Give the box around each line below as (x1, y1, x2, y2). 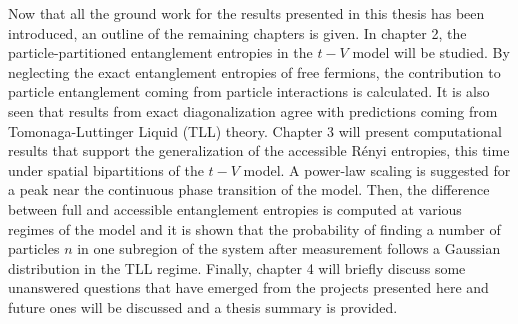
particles (8, 238, 60, 259)
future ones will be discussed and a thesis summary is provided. (8, 296, 398, 317)
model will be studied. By (352, 42, 510, 63)
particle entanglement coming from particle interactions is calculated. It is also (8, 81, 490, 102)
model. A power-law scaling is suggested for (243, 159, 511, 180)
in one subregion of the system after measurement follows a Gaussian (77, 238, 501, 259)
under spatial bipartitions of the (8, 159, 204, 180)
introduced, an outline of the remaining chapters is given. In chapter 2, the (8, 22, 467, 43)
